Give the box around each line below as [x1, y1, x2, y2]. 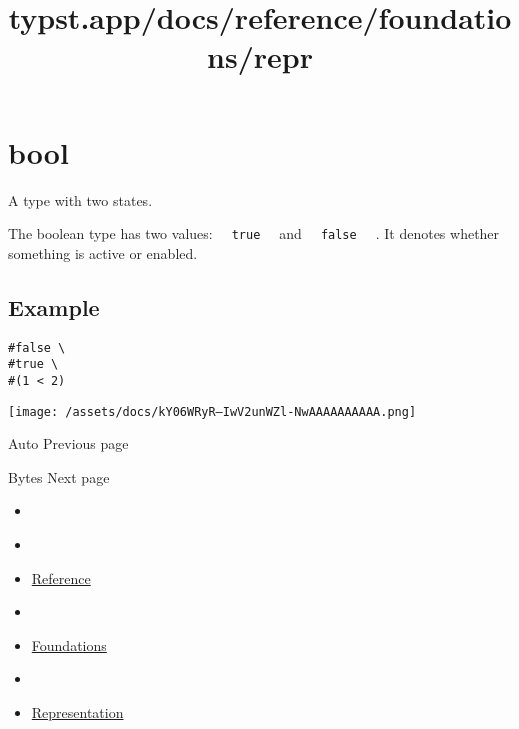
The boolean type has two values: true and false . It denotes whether [8, 223, 500, 244]
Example [8, 291, 100, 322]
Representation [31, 701, 124, 722]
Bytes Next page [8, 466, 110, 487]
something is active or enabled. [8, 242, 198, 263]
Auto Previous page [8, 433, 129, 454]
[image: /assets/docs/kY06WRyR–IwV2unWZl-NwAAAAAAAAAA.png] [8, 404, 417, 419]
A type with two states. [8, 189, 153, 210]
